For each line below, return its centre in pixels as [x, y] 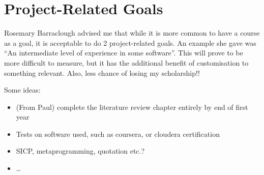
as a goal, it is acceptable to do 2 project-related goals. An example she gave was [130, 42]
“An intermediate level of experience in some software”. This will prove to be [124, 53]
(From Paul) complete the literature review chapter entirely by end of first [132, 107]
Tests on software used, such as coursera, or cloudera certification [118, 134]
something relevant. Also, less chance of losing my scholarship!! [102, 72]
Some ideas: [22, 90]
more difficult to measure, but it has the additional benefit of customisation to [126, 62]
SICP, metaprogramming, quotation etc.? [80, 151]
